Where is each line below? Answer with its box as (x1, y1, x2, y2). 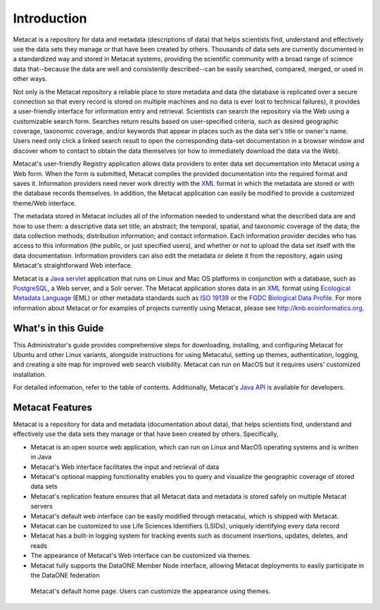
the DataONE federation (30, 571, 100, 579)
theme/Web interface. (13, 199, 77, 207)
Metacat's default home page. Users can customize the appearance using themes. (30, 587, 271, 595)
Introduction (13, 11, 87, 26)
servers (30, 502, 53, 511)
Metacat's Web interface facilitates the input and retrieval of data (30, 462, 220, 471)
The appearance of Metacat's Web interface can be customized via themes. (30, 552, 251, 560)
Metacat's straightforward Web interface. (13, 261, 133, 270)
